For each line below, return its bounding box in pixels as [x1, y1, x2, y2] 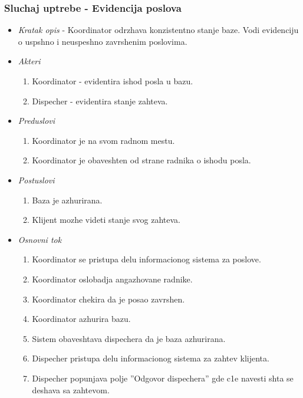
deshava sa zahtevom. [32, 383, 110, 396]
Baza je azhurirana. [32, 193, 103, 206]
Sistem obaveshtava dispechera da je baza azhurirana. [32, 332, 226, 344]
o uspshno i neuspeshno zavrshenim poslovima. [18, 35, 187, 47]
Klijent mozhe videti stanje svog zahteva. [32, 213, 180, 226]
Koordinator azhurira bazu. [32, 313, 131, 325]
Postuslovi [18, 173, 55, 186]
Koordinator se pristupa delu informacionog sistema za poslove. [32, 253, 261, 265]
